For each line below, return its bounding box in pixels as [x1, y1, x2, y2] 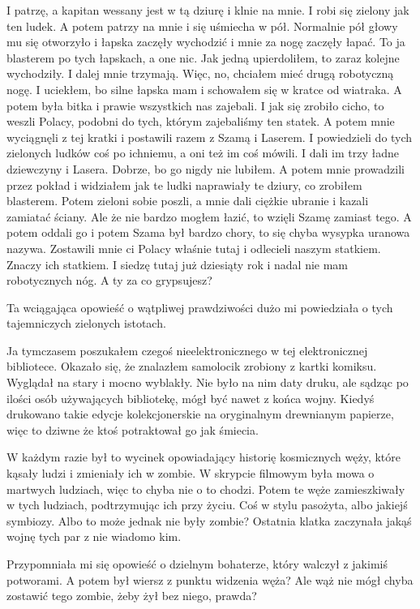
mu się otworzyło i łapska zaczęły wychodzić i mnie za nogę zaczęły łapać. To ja [6, 33, 405, 50]
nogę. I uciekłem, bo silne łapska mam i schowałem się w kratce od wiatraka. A [6, 80, 402, 97]
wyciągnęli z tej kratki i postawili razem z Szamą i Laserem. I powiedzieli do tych [6, 128, 413, 145]
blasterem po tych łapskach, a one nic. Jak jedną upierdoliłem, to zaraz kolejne [6, 49, 400, 66]
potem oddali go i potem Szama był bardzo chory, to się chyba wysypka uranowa [6, 224, 410, 241]
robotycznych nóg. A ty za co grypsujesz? [6, 272, 212, 289]
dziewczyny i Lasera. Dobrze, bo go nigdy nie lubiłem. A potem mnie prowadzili [6, 160, 405, 177]
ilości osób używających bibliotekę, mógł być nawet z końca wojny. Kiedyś [6, 389, 375, 406]
